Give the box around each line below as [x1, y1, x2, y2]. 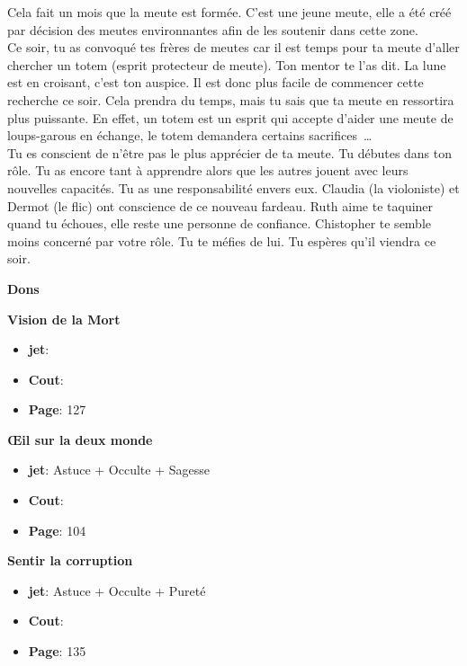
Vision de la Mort [7, 309, 121, 328]
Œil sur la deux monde [7, 430, 153, 448]
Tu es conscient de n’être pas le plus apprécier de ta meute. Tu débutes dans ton [7, 143, 453, 162]
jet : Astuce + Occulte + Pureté [28, 581, 206, 599]
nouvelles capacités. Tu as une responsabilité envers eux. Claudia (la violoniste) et [7, 178, 460, 197]
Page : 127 [28, 400, 86, 419]
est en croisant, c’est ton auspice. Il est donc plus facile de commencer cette [7, 73, 424, 92]
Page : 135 [28, 642, 86, 661]
